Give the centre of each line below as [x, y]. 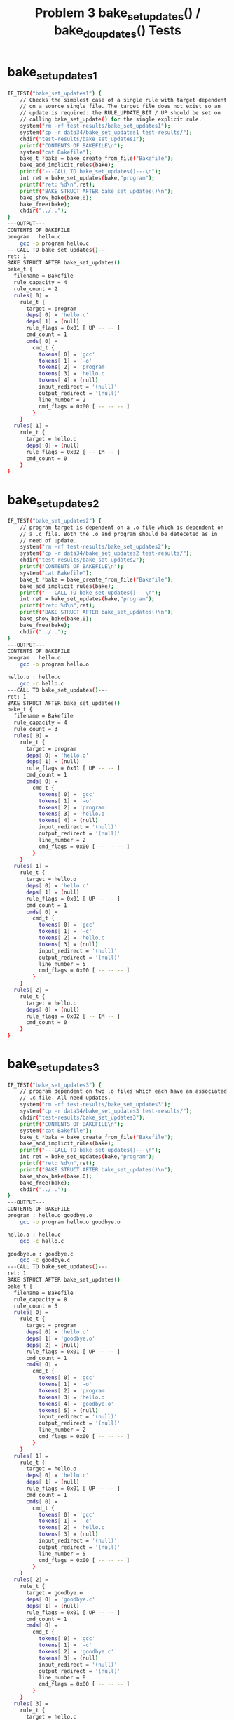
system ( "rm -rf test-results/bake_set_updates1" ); [95, 126]
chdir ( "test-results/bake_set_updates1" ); [83, 139]
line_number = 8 [62, 1678]
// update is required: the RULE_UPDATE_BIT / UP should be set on [120, 113]
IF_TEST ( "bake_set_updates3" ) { [54, 1085]
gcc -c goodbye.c [45, 1261]
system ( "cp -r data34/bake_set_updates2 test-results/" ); [106, 553]
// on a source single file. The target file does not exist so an [120, 107]
